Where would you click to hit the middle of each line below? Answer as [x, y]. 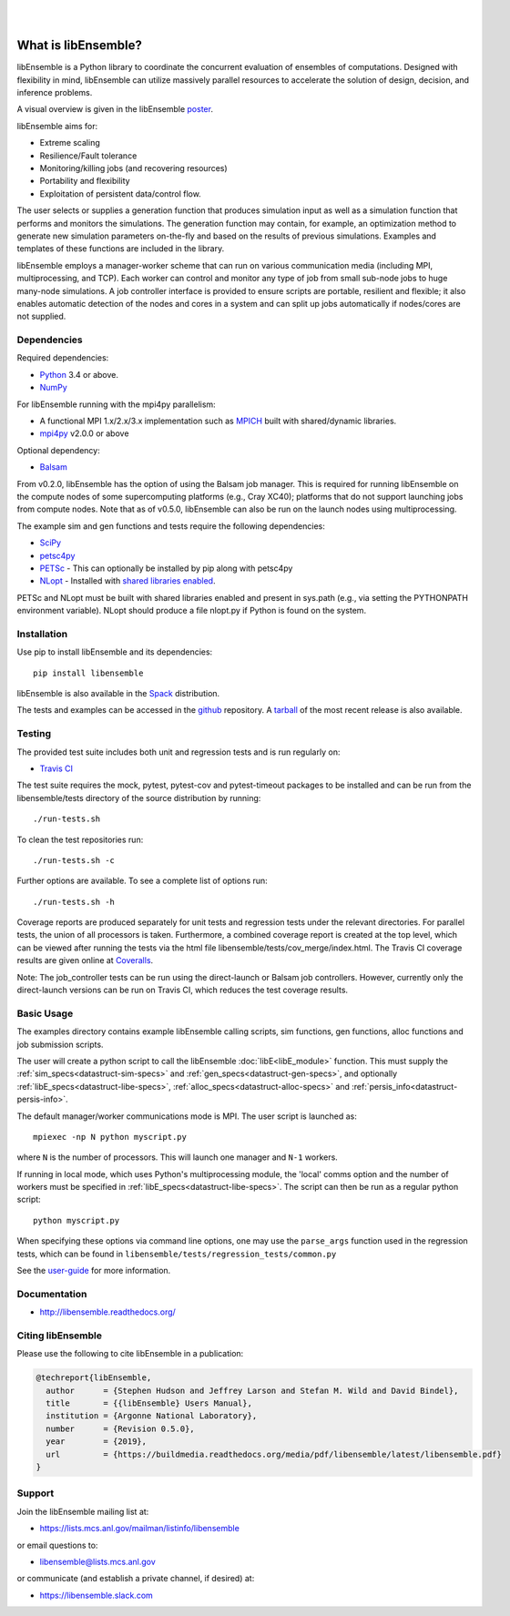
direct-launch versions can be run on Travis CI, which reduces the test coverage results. [183, 990]
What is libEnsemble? [80, 46]
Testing [34, 734]
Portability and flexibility [85, 181]
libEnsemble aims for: [57, 126]
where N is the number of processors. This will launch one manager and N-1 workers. [178, 1157]
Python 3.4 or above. [79, 374]
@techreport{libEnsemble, [94, 1378]
